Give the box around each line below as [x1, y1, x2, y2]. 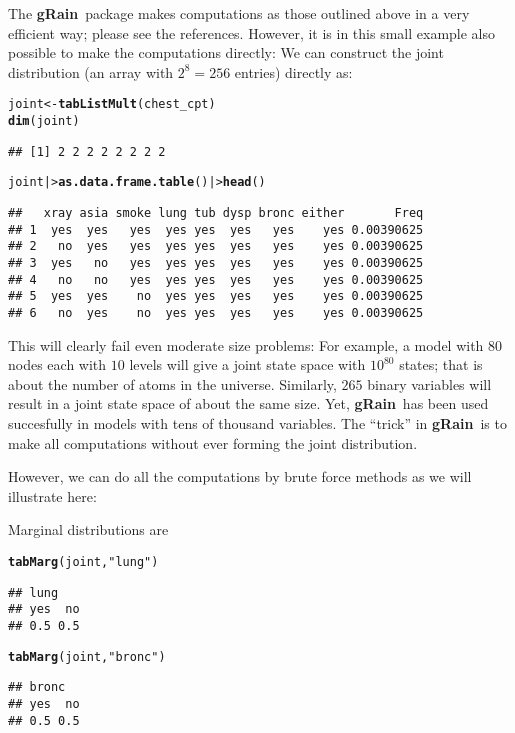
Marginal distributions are [8, 519, 169, 540]
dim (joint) [8, 114, 80, 129]
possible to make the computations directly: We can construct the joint [8, 42, 444, 63]
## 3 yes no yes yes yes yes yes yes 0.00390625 [8, 255, 424, 270]
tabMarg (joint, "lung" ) [8, 554, 159, 569]
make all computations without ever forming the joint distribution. [8, 432, 418, 453]
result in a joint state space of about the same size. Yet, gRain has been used [8, 393, 489, 414]
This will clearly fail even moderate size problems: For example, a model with [8, 334, 484, 355]
